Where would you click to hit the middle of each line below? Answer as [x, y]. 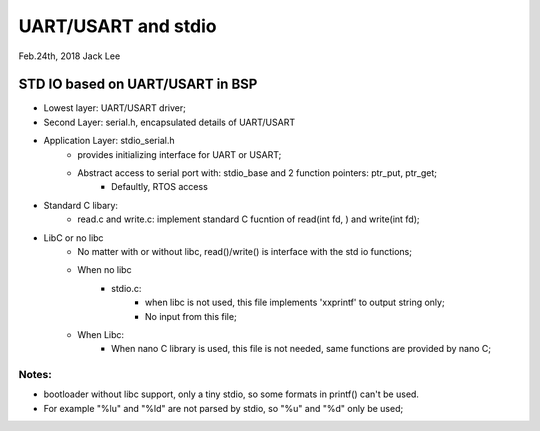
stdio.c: [126, 288]
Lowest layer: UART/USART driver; [115, 108]
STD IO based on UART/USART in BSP [138, 84]
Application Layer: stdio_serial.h [109, 141]
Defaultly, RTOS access [160, 187]
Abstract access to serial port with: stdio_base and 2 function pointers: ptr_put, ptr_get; [257, 173]
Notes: [35, 375]
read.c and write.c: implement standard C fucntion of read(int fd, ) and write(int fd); [248, 219]
